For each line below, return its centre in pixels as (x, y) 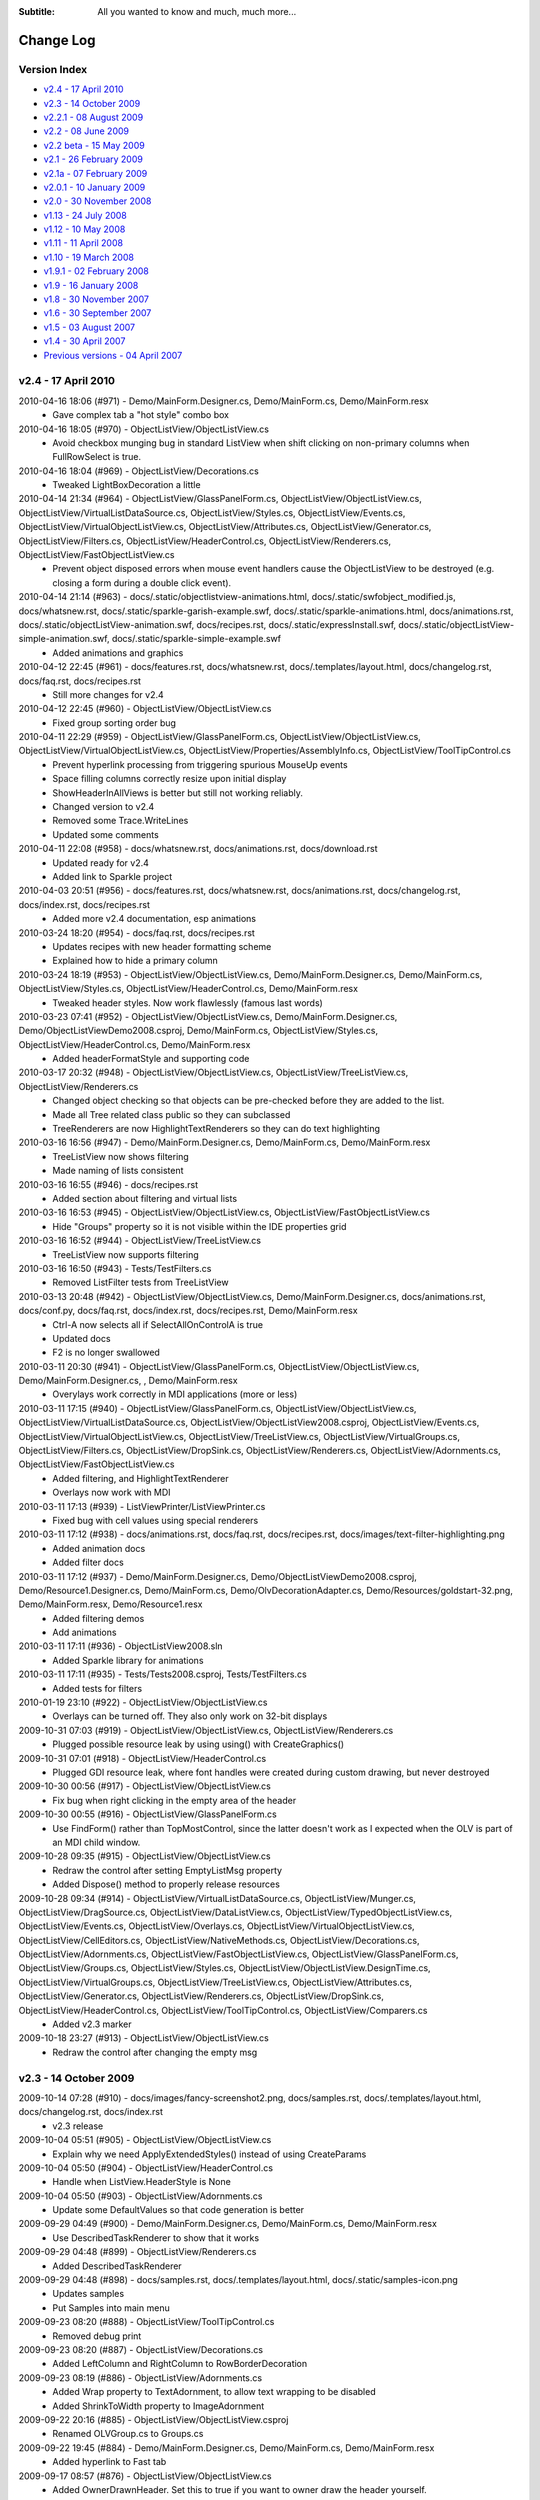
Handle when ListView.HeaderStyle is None (142, 2182)
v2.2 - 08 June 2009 (86, 131)
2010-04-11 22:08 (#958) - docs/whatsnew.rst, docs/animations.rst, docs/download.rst (198, 849)
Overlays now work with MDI (111, 1492)
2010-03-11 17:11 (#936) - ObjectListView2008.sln (121, 1646)
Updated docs (81, 1338)
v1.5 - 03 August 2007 (89, 327)
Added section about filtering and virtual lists (145, 1198)
